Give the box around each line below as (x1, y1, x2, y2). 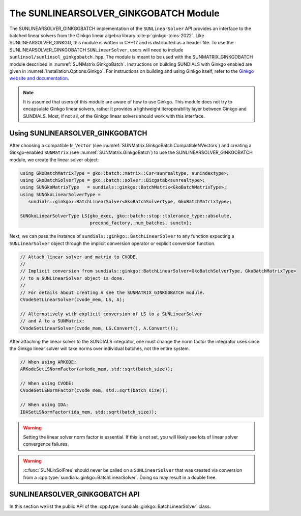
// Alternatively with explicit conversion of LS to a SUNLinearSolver (20, 311, 203, 317)
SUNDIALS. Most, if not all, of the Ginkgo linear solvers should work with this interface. (23, 113, 205, 119)
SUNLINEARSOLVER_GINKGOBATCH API (9, 490, 140, 499)
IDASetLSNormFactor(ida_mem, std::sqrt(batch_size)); (20, 409, 157, 415)
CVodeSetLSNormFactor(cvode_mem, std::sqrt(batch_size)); (20, 388, 168, 393)
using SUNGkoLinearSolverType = (20, 192, 101, 197)
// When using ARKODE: (20, 359, 77, 365)
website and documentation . (9, 75, 70, 82)
